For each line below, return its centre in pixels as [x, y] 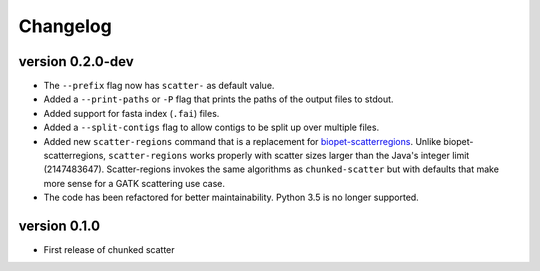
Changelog [65, 26]
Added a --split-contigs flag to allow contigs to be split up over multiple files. [211, 127]
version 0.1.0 [59, 226]
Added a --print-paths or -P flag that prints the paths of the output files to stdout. [218, 99]
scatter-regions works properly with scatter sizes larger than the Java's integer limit [289, 156]
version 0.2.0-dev [76, 61]
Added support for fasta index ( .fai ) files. [131, 113]
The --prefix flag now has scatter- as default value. [159, 86]
